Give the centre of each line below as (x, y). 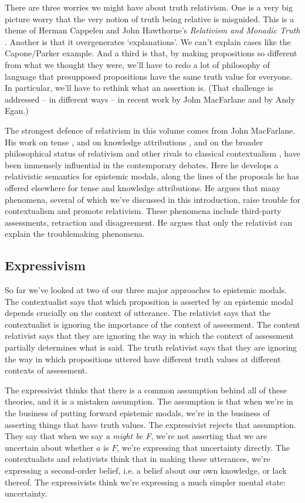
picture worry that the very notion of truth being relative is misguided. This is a (150, 18)
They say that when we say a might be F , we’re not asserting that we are (136, 436)
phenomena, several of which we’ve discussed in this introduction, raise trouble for (152, 199)
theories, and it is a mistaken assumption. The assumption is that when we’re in (149, 401)
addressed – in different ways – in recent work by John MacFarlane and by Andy (150, 99)
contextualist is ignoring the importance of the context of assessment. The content (152, 324)
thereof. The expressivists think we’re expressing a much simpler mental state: (145, 482)
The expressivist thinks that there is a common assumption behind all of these (146, 390)
